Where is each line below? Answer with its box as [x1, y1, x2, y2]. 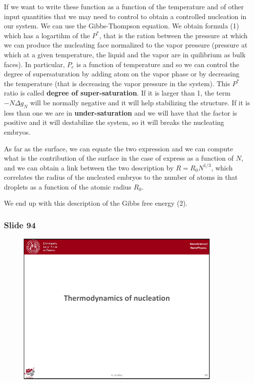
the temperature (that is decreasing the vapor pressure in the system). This [4, 78, 230, 88]
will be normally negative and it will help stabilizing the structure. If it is [30, 97, 250, 107]
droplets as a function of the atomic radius [4, 181, 131, 191]
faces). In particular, [4, 59, 65, 69]
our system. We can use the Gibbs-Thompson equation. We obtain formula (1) [4, 21, 239, 31]
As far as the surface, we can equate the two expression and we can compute [4, 143, 233, 153]
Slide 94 [4, 219, 36, 231]
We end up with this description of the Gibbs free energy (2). [4, 198, 188, 208]
